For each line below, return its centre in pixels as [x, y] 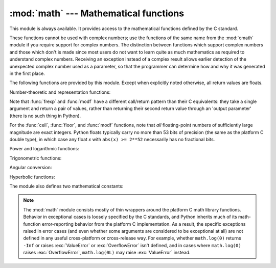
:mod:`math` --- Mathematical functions [97, 13]
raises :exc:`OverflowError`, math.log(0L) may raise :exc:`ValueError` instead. [107, 253]
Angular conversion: [31, 168]
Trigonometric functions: [36, 158]
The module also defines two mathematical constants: [66, 186]
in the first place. [27, 73]
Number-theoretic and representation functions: [60, 92]
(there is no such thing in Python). [45, 116]
